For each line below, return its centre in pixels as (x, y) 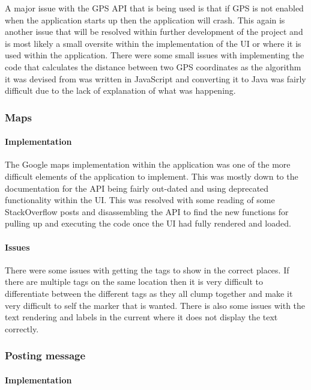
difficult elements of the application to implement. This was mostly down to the (152, 176)
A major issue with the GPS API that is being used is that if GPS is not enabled (154, 8)
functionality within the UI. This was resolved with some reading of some (140, 200)
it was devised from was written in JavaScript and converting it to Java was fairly (155, 78)
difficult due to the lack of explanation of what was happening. (120, 90)
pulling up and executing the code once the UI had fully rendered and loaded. (148, 223)
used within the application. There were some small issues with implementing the (155, 55)
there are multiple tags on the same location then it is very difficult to (134, 282)
